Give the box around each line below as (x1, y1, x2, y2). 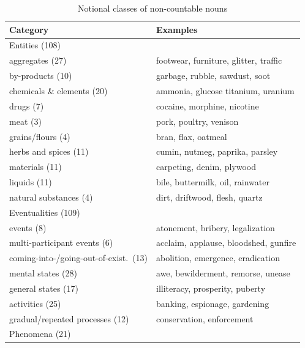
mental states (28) (9, 267, 77, 280)
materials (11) (9, 160, 62, 173)
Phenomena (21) (9, 327, 71, 340)
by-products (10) (9, 69, 72, 82)
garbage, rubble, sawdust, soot (156, 69, 271, 82)
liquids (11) (9, 176, 52, 188)
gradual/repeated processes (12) (9, 312, 129, 325)
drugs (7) (9, 99, 44, 112)
